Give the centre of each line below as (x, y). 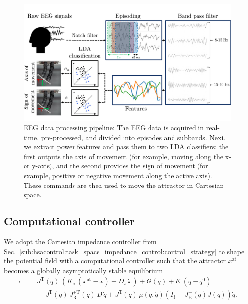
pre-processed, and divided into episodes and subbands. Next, (133, 137)
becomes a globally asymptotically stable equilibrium (84, 270)
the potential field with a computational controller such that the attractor (115, 261)
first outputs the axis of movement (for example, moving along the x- (127, 156)
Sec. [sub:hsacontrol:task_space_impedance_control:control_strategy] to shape (124, 251)
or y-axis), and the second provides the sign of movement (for (116, 166)
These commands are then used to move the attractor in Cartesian (124, 185)
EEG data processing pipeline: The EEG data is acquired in (114, 128)
